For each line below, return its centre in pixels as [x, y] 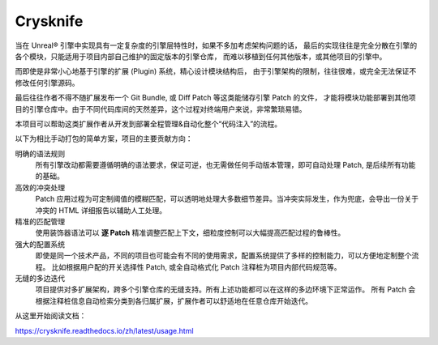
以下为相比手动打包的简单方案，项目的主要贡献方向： [104, 138]
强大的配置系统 [40, 244]
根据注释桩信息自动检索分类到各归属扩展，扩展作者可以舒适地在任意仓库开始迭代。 [174, 300]
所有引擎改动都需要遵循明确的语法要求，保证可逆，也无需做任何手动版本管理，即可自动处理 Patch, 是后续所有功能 [225, 165]
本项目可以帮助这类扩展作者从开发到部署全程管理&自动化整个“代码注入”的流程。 [148, 124]
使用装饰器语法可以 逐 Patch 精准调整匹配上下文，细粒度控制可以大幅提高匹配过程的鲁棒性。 [190, 233]
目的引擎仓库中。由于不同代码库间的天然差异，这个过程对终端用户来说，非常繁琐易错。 [161, 109]
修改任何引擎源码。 [47, 83]
